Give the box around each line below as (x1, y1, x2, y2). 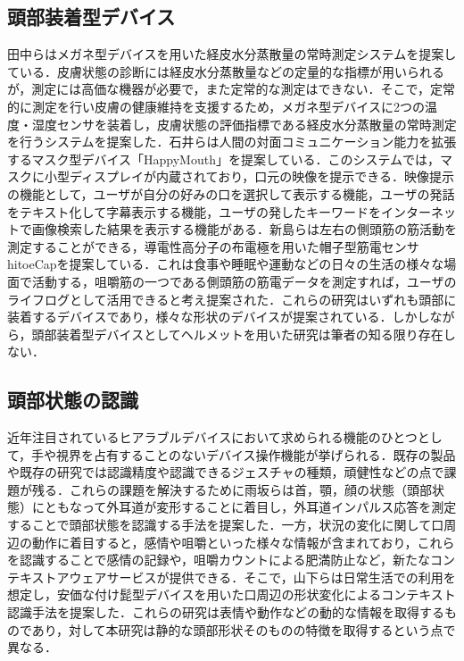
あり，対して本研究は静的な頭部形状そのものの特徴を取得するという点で (31, 620, 456, 639)
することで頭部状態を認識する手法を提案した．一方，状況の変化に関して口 (7, 515, 444, 534)
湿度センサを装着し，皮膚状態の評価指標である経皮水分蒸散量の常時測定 (31, 114, 457, 133)
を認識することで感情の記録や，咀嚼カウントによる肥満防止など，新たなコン (7, 550, 455, 569)
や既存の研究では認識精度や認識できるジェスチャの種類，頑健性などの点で (7, 463, 444, 481)
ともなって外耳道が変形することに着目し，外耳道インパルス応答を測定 (44, 498, 457, 516)
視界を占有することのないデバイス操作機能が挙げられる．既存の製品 (56, 445, 456, 464)
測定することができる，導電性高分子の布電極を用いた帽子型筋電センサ (7, 237, 419, 255)
